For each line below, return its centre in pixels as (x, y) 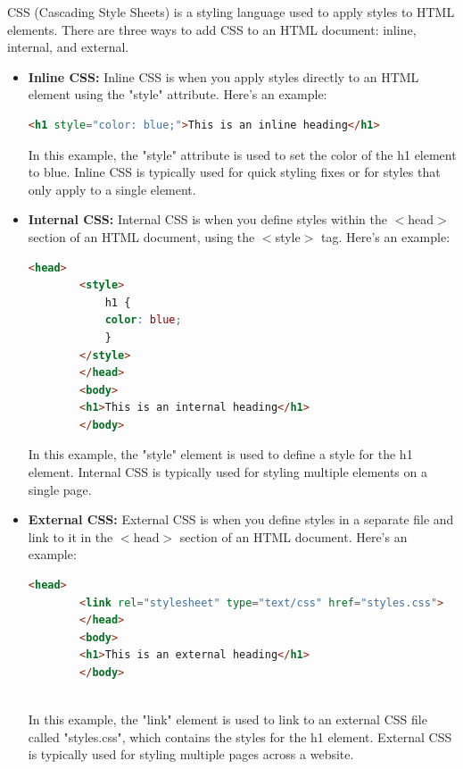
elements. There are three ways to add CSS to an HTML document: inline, (212, 29)
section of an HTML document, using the (141, 236)
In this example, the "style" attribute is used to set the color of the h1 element (242, 154)
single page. (60, 489)
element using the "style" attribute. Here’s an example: (178, 94)
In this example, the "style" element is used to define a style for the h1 (220, 454)
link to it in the (70, 536)
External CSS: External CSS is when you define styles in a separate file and (241, 519)
